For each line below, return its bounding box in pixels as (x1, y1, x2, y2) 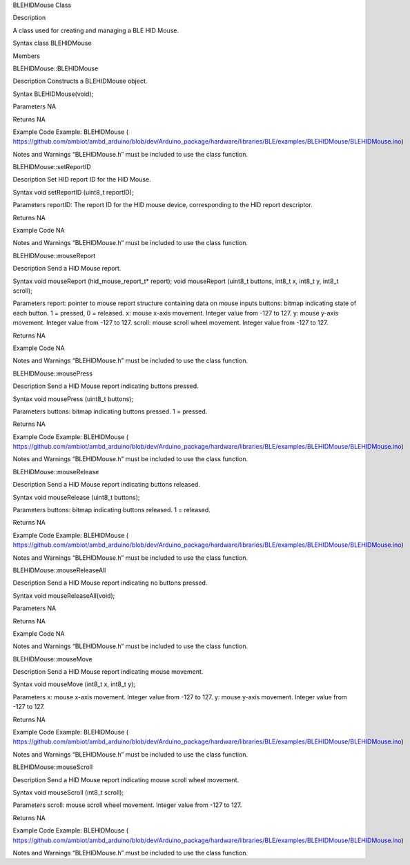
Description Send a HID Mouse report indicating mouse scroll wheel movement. (12, 775, 240, 784)
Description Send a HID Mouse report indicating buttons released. (12, 480, 200, 489)
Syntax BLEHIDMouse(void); (12, 90, 94, 98)
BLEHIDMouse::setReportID (12, 163, 91, 171)
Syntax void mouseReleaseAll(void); (12, 591, 115, 600)
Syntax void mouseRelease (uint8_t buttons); (12, 493, 141, 501)
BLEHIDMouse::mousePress (12, 369, 93, 378)
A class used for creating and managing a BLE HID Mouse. (12, 26, 179, 35)
